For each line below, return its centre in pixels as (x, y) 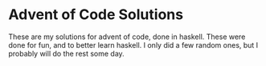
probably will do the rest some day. (66, 53)
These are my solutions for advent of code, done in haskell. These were (127, 37)
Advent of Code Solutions (96, 15)
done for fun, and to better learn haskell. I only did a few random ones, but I (133, 45)
